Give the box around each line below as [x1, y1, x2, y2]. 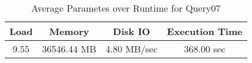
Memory [49, 24, 89, 38]
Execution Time [167, 24, 243, 38]
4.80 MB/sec [105, 42, 158, 55]
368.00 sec [184, 42, 226, 55]
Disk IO [112, 24, 150, 38]
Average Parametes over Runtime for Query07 [31, 1, 221, 15]
